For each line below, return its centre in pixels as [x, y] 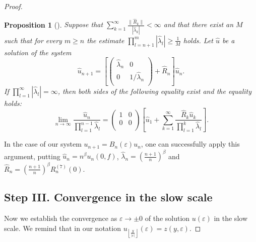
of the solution [167, 218]
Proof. [13, 6]
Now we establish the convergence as [61, 218]
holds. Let [198, 40]
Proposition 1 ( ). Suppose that [54, 24]
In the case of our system [43, 144]
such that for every [33, 40]
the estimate [106, 40]
